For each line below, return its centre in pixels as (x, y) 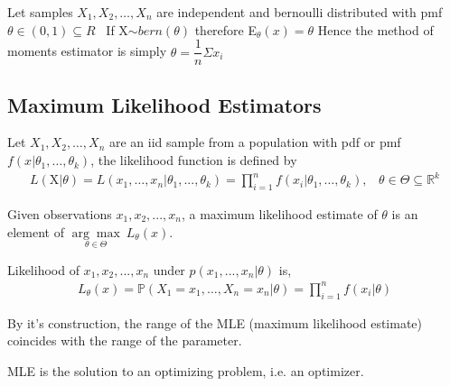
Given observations (60, 213)
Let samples (40, 12)
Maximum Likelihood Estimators (164, 104)
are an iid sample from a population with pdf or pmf (255, 142)
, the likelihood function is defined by (194, 160)
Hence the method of (375, 29)
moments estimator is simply (87, 51)
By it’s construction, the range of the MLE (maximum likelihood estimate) (215, 322)
